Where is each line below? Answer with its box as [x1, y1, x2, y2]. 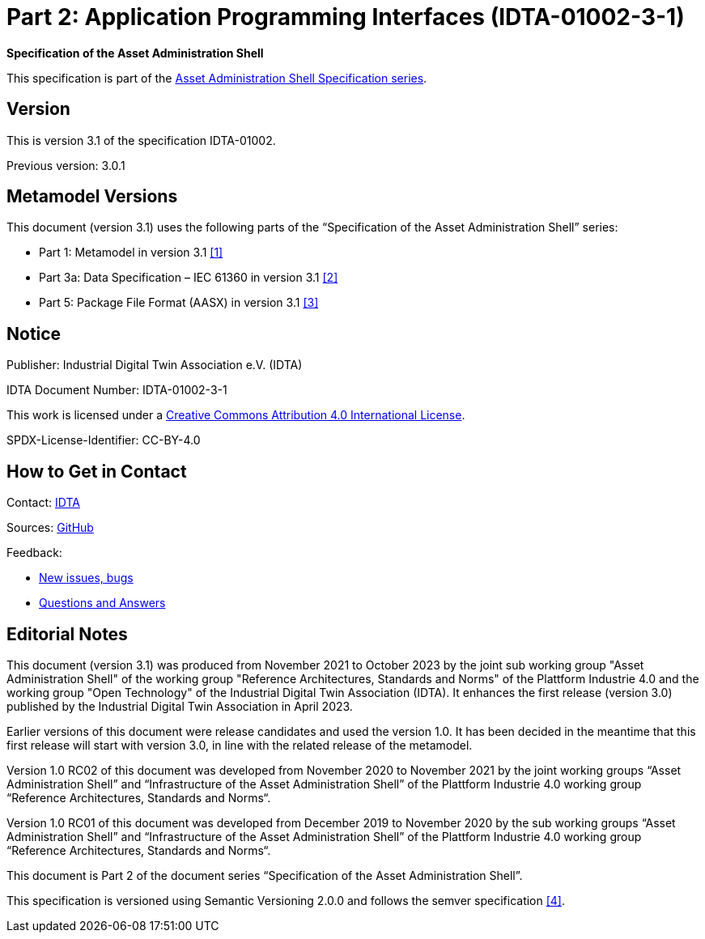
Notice [6, 323, 62, 344]
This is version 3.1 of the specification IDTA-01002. [6, 133, 276, 147]
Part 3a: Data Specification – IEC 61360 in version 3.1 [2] [39, 270, 338, 285]
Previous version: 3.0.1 [6, 158, 125, 172]
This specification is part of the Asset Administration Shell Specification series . [6, 70, 427, 85]
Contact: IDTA [6, 495, 80, 510]
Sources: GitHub [6, 520, 94, 535]
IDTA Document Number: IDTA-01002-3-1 [6, 383, 227, 397]
